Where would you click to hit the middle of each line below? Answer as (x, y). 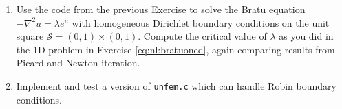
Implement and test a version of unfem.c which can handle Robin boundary (176, 85)
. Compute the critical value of (202, 36)
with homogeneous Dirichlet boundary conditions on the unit (201, 22)
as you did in (306, 36)
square (30, 36)
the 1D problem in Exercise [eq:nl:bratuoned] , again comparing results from (175, 49)
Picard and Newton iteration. (78, 63)
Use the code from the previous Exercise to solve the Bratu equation (161, 9)
